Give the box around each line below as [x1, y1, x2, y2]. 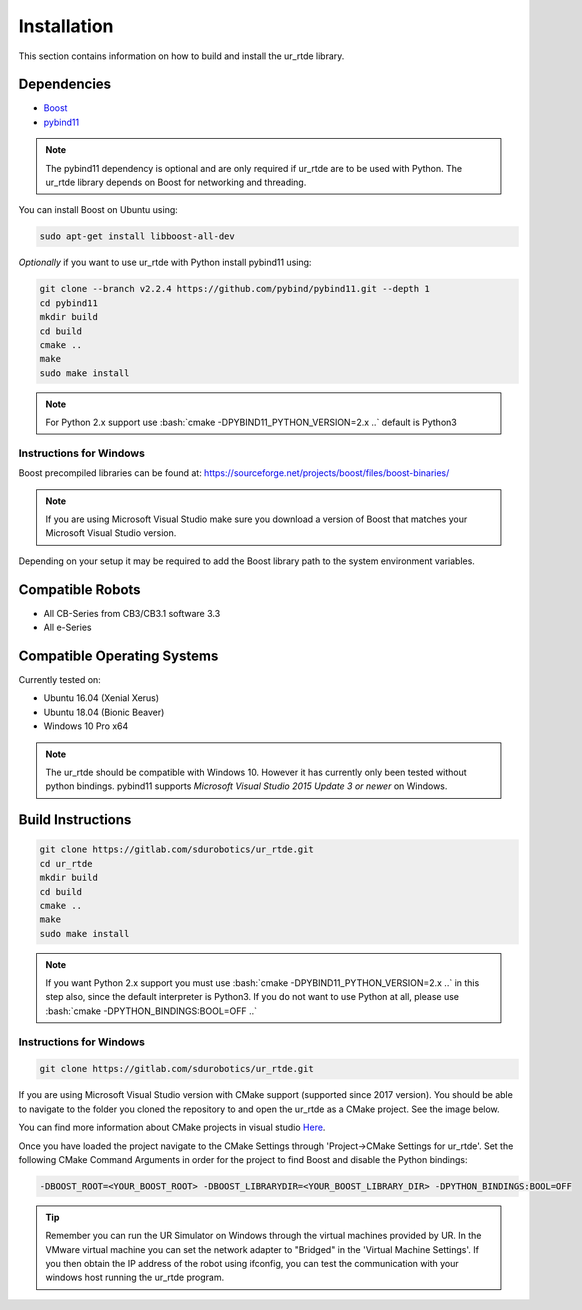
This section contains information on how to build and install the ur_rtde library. [18, 50, 345, 62]
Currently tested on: [18, 673, 102, 685]
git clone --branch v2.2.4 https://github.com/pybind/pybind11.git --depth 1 [39, 283, 430, 295]
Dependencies [18, 76, 112, 93]
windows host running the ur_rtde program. [45, 1271, 225, 1284]
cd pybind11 [39, 297, 99, 309]
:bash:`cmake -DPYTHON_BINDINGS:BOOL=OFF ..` [45, 1005, 258, 1017]
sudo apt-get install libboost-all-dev [39, 231, 235, 242]
